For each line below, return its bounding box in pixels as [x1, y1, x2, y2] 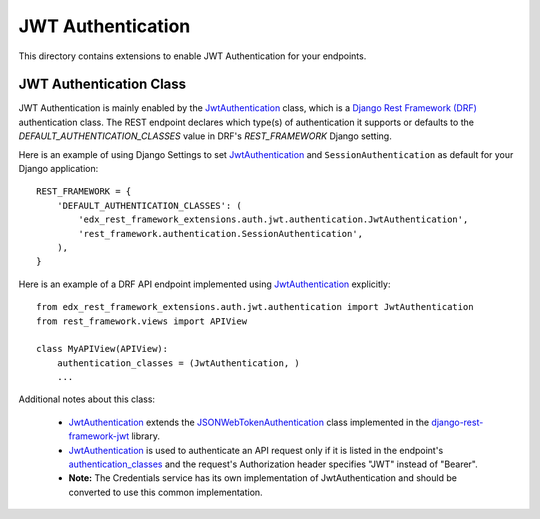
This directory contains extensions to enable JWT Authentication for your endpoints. [18, 50, 367, 62]
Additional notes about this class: [18, 393, 155, 405]
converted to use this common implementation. [68, 486, 264, 498]
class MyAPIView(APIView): [36, 343, 169, 355]
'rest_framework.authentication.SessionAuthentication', [78, 228, 364, 239]
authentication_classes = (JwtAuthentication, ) [56, 357, 300, 369]
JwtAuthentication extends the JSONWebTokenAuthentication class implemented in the [68, 416, 430, 428]
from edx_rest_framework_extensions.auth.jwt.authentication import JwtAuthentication [36, 301, 474, 313]
